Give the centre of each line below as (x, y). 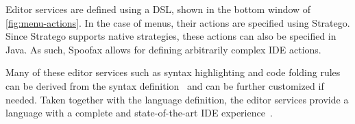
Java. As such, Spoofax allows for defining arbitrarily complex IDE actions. (163, 49)
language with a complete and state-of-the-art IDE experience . (139, 113)
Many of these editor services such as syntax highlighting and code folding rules (173, 72)
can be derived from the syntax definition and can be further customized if (165, 85)
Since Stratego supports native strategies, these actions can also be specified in (171, 36)
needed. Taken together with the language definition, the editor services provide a (177, 99)
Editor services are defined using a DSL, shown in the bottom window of (158, 9)
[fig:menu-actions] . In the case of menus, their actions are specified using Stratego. (178, 22)
